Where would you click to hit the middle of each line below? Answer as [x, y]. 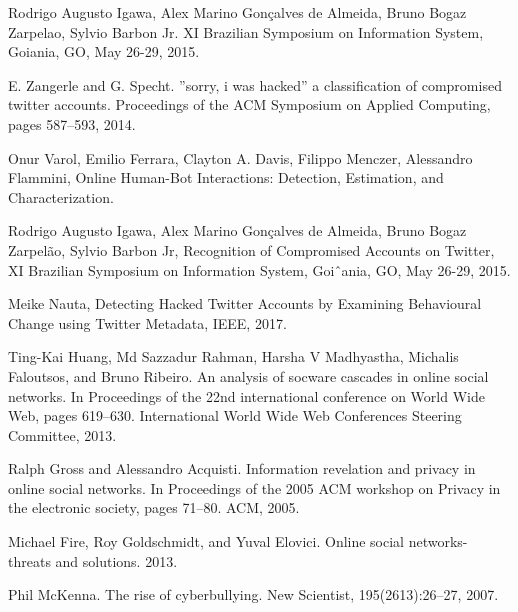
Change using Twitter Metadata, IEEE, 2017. [147, 322]
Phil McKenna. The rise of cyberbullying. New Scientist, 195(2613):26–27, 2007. [253, 594]
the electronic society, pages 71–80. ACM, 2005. [154, 507]
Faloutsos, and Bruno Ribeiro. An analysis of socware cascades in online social [248, 375]
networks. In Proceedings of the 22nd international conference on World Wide [246, 395]
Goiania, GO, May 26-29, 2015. [104, 51]
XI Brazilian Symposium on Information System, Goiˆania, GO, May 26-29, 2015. [259, 269]
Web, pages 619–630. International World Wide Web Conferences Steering [235, 415]
